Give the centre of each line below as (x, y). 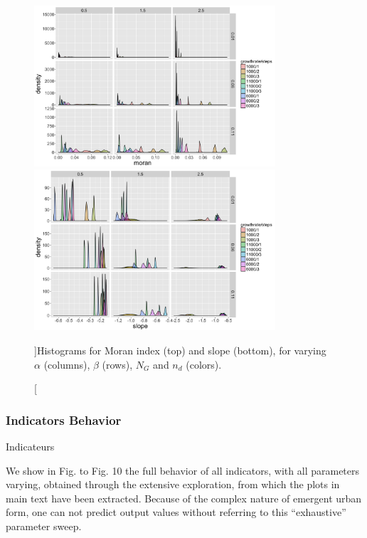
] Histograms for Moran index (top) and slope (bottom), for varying (180, 350)
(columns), (67, 364)
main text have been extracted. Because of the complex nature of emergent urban (184, 498)
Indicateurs (30, 446)
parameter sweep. (44, 526)
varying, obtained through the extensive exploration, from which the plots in (173, 484)
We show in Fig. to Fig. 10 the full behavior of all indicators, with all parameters (183, 470)
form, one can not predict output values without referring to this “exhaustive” (176, 512)
